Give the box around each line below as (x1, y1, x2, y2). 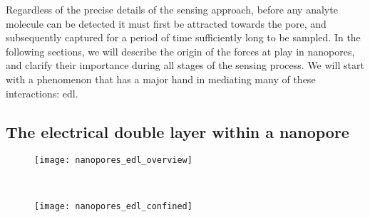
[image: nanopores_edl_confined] (34, 201, 192, 211)
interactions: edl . (6, 85, 78, 100)
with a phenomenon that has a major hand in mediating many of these (6, 71, 316, 86)
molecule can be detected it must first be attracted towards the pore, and (6, 16, 327, 31)
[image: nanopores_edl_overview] (34, 155, 192, 166)
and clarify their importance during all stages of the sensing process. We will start (6, 58, 364, 73)
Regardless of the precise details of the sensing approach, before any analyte (6, 2, 338, 16)
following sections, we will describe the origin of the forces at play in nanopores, (6, 43, 355, 58)
